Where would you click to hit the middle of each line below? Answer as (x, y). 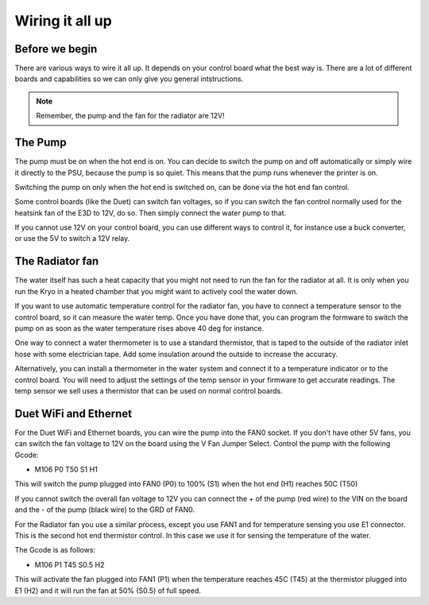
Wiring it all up (64, 21)
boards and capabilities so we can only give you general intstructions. (129, 79)
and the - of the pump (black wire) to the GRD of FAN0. (105, 510)
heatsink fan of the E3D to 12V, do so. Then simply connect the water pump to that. (151, 213)
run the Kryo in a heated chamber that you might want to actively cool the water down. (156, 291)
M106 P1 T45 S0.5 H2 (70, 564)
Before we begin (56, 49)
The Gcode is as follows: (55, 550)
